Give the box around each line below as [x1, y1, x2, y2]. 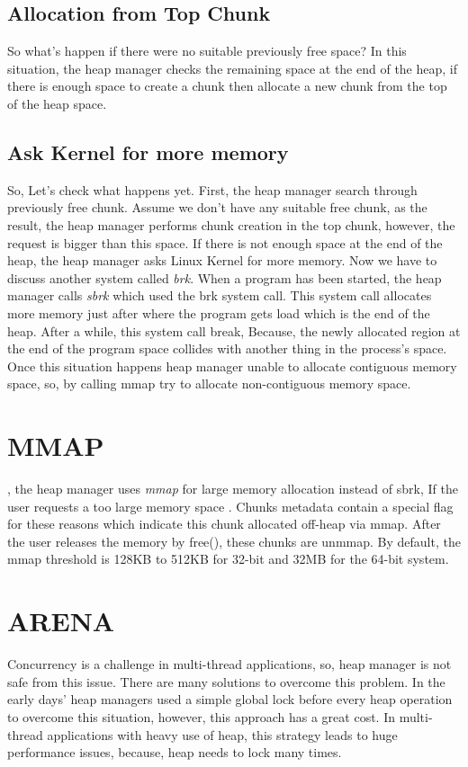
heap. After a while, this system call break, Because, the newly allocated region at [7, 321, 461, 340]
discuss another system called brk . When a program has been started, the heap [7, 268, 442, 287]
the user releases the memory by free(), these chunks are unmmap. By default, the [7, 531, 461, 550]
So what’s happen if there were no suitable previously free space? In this [7, 41, 407, 60]
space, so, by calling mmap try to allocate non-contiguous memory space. [7, 374, 411, 393]
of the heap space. [7, 94, 107, 112]
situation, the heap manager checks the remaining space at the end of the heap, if [7, 58, 458, 77]
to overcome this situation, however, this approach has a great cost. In [7, 707, 396, 726]
